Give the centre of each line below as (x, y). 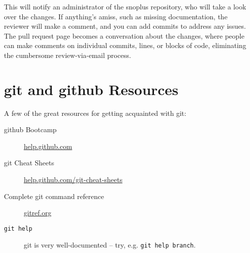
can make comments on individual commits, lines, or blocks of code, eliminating (125, 45)
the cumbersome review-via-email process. (68, 55)
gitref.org (38, 213)
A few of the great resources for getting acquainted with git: (95, 113)
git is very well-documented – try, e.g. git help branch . (110, 244)
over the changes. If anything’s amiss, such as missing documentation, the (116, 16)
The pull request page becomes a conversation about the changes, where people (124, 35)
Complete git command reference (54, 196)
